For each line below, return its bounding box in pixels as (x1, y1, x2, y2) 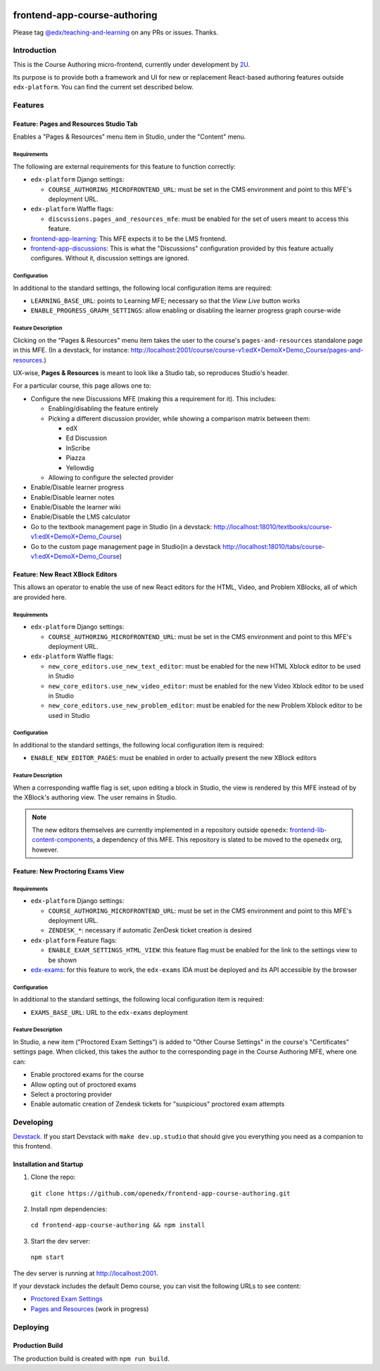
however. (32, 845, 59, 854)
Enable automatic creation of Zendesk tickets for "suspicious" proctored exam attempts (30, 1100, 285, 1108)
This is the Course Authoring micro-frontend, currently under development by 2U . (13, 60, 250, 68)
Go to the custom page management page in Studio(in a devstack (30, 542, 222, 550)
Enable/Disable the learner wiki (30, 503, 121, 512)
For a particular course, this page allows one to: (13, 381, 151, 390)
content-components (32, 835, 94, 844)
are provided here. (13, 593, 67, 601)
